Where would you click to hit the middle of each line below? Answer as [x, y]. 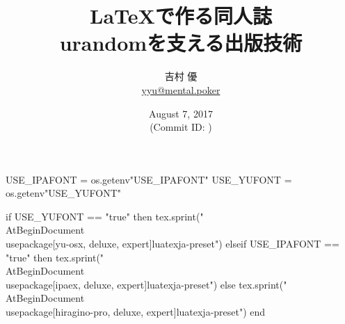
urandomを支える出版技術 [181, 43]
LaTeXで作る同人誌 [181, 16]
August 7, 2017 [181, 113]
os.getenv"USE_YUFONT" [64, 193]
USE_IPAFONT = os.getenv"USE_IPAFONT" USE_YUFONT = [149, 179]
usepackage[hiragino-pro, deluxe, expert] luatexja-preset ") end [136, 312]
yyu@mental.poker [181, 89]
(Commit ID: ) [181, 127]
